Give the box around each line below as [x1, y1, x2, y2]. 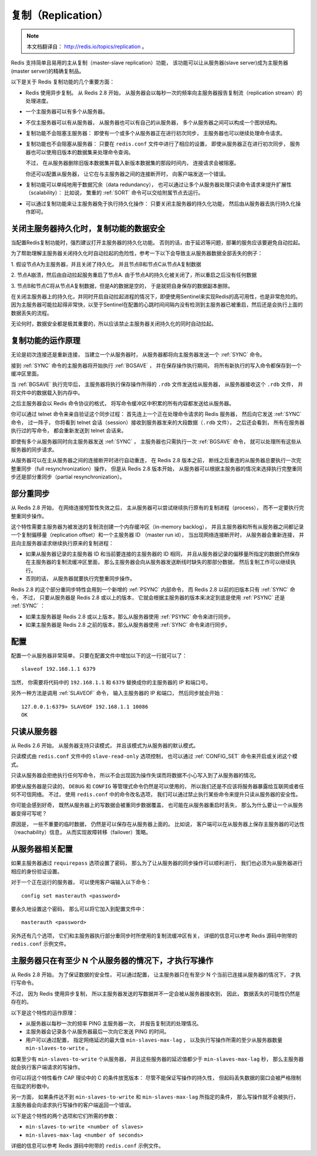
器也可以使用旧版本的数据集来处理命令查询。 [25, 149, 134, 156]
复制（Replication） [11, 9, 109, 22]
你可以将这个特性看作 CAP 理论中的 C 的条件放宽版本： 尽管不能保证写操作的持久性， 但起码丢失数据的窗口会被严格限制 [11, 1074, 302, 1081]
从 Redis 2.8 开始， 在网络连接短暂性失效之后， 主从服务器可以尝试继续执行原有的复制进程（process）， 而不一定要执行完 [11, 504, 305, 511]
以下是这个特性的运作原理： [11, 1009, 78, 1016]
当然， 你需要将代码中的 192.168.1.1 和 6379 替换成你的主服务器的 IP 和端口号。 [11, 678, 211, 685]
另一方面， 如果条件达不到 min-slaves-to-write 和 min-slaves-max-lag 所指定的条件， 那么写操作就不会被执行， [11, 1093, 299, 1101]
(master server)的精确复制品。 [11, 68, 85, 75]
